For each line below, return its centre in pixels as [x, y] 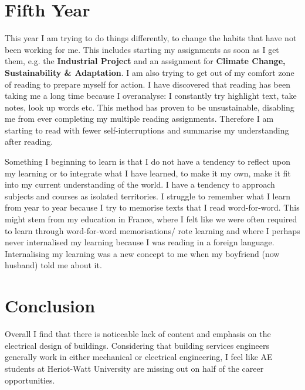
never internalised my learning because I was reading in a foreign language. [140, 242]
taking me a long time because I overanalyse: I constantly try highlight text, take [151, 96]
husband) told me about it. [53, 265]
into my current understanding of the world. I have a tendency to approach [140, 184]
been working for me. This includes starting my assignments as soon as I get [142, 49]
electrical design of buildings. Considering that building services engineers [137, 345]
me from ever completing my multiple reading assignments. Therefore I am [139, 119]
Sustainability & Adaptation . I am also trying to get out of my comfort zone [150, 72]
